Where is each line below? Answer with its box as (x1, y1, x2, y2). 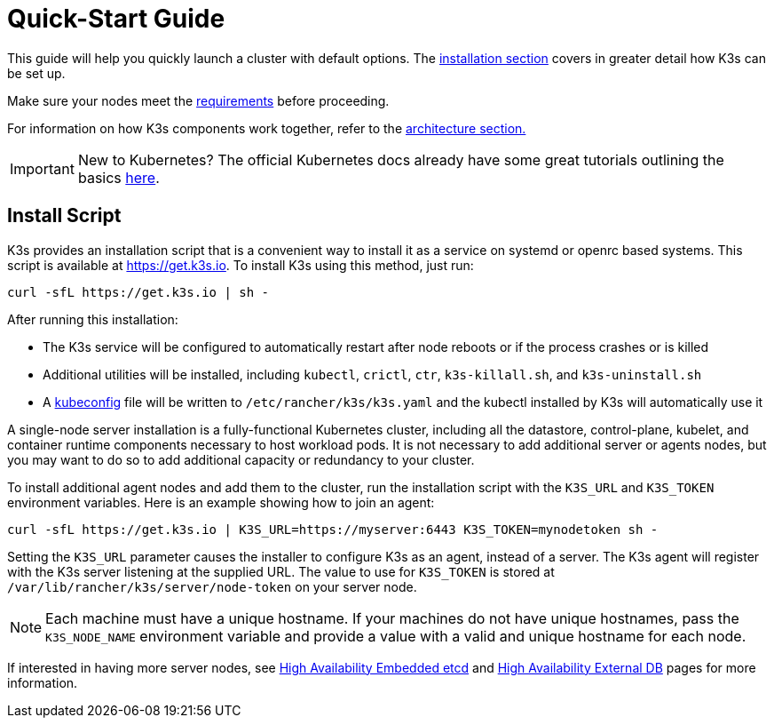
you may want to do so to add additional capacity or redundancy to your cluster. (7, 451, 475, 467)
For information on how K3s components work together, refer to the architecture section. (7, 120, 526, 136)
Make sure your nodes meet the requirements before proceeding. (7, 92, 390, 108)
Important (10, 159, 75, 178)
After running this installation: (7, 311, 178, 327)
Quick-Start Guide (7, 4, 225, 34)
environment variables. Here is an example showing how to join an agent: (7, 494, 435, 510)
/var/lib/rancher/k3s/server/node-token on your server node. (7, 578, 417, 594)
